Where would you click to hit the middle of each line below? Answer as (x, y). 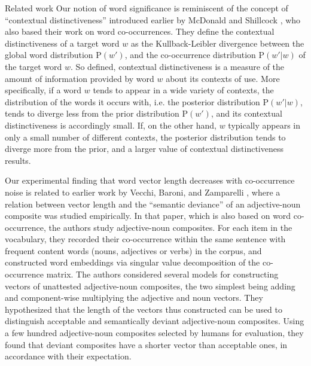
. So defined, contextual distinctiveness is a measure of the (178, 66)
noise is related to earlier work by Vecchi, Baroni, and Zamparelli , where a (143, 192)
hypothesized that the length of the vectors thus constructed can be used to (144, 309)
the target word (33, 66)
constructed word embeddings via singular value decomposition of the (132, 262)
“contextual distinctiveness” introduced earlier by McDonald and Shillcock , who (153, 19)
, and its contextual (246, 113)
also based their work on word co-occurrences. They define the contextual (140, 31)
